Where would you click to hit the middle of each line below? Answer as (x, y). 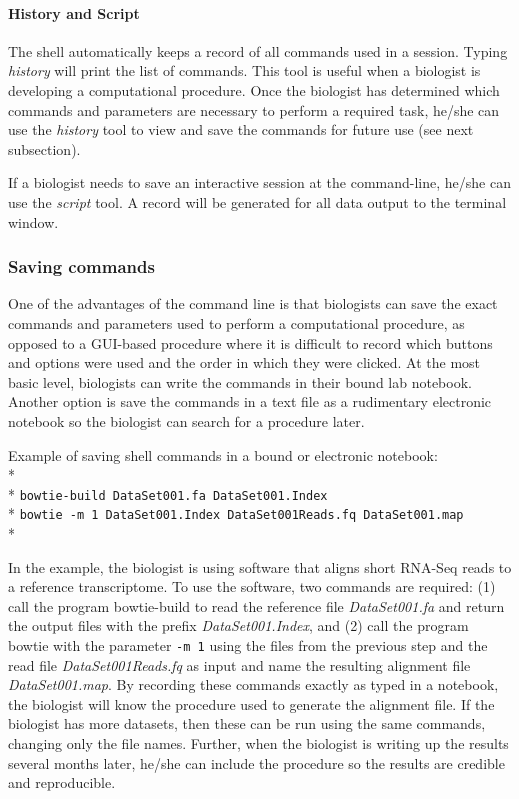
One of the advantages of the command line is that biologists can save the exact (253, 303)
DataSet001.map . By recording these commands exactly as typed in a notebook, (253, 684)
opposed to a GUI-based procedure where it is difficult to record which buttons (250, 342)
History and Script (74, 12)
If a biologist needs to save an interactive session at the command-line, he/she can (259, 182)
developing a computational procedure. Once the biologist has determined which (254, 89)
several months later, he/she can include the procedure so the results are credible (256, 762)
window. (33, 221)
